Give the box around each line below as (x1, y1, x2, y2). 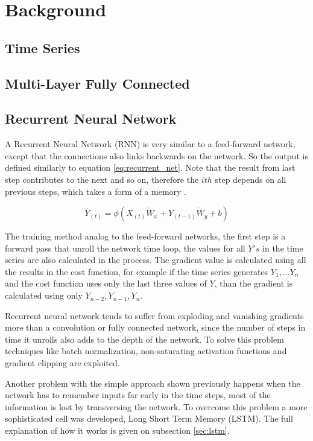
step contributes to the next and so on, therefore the (5, 173, 199, 185)
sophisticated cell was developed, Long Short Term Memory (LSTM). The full (5, 412, 293, 425)
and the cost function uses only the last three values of (5, 277, 207, 290)
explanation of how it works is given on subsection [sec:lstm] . (5, 424, 230, 437)
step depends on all (215, 173, 286, 185)
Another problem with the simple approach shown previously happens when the (5, 376, 300, 389)
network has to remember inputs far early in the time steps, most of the (5, 389, 271, 401)
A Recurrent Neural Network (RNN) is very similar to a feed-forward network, (5, 138, 296, 150)
